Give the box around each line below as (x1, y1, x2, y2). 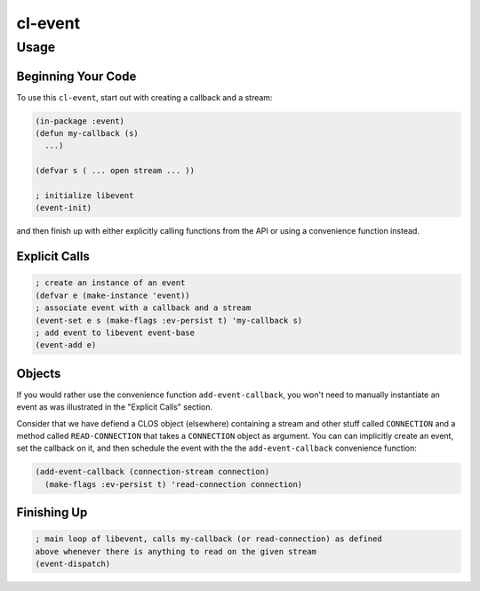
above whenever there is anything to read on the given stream (35, 547, 317, 556)
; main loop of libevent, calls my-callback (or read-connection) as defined (35, 534, 382, 544)
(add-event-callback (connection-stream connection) (35, 467, 270, 477)
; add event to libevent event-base (35, 327, 196, 338)
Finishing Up (16, 505, 88, 520)
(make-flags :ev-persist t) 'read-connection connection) (44, 479, 303, 489)
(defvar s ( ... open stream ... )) (35, 165, 196, 176)
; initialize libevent (35, 191, 134, 201)
